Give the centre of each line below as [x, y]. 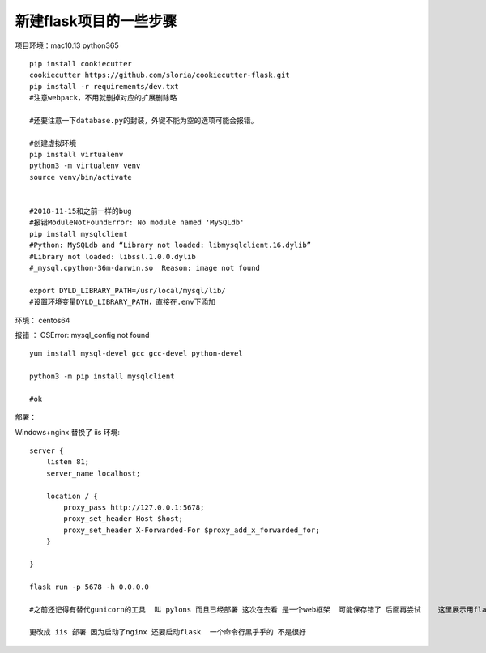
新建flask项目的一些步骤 [96, 21]
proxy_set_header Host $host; [124, 519]
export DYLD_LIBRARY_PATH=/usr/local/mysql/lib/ [128, 290]
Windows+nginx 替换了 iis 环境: [68, 432]
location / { [72, 496]
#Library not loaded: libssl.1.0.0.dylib [113, 256]
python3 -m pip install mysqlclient [102, 376]
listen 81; [68, 462]
